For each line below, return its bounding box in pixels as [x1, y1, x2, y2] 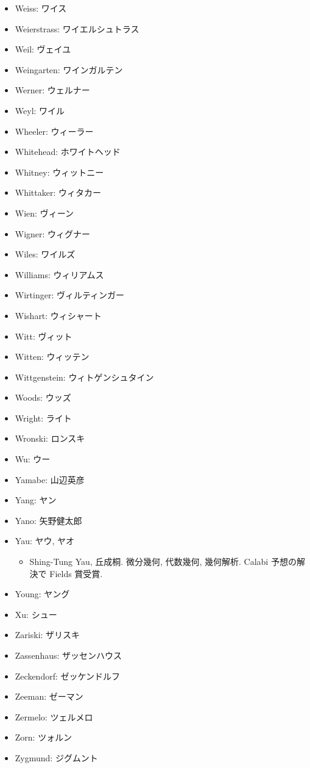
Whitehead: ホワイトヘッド [15, 145, 121, 158]
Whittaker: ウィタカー [15, 186, 102, 199]
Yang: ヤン [15, 493, 57, 506]
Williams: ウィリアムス [15, 268, 104, 281]
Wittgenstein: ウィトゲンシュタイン [15, 370, 154, 383]
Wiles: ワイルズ [15, 248, 76, 260]
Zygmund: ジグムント [15, 751, 98, 764]
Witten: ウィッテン [15, 350, 90, 363]
